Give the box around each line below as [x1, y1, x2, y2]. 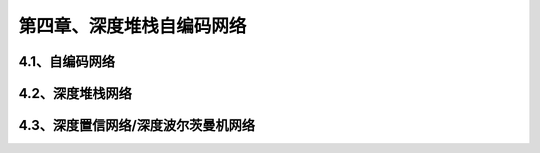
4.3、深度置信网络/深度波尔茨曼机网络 [18, 117, 255, 134]
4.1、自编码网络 [18, 53, 115, 70]
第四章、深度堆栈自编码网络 [18, 15, 247, 37]
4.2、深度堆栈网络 [18, 85, 132, 102]
